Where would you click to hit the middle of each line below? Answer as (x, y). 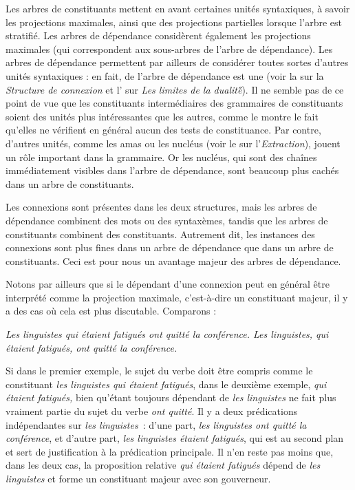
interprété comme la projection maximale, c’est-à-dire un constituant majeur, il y (177, 297)
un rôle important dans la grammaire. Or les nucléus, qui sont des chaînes (161, 157)
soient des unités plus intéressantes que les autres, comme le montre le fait (162, 116)
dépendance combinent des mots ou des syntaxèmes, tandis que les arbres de (167, 220)
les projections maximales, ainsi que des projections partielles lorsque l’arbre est (174, 22)
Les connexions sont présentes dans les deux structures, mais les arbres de (161, 207)
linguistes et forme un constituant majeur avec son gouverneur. (138, 478)
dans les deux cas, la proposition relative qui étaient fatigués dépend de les (163, 465)
